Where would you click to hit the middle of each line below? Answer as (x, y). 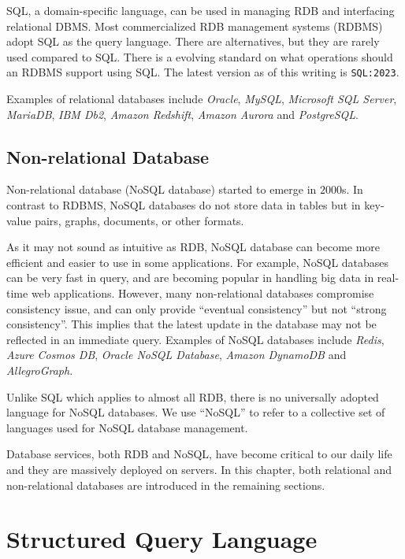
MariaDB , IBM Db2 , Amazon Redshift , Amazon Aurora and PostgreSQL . (183, 114)
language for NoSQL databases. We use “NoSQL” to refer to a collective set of (196, 412)
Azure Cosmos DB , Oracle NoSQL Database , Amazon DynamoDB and (176, 355)
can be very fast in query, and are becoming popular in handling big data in (190, 278)
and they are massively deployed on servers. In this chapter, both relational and (199, 469)
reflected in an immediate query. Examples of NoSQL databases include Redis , (195, 339)
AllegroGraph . (40, 370)
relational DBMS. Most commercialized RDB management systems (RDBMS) (195, 26)
